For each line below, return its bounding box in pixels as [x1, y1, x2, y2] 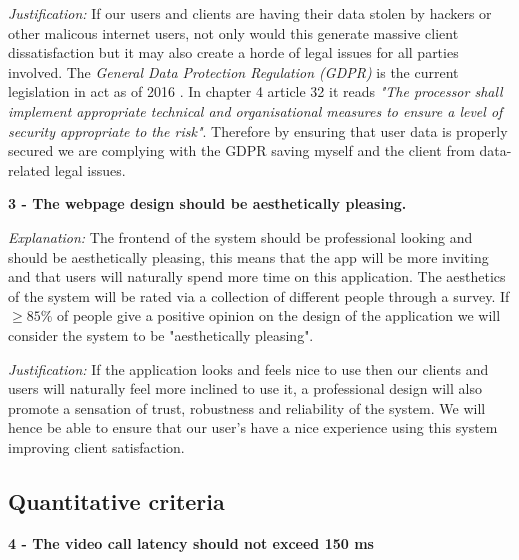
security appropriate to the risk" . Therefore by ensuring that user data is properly [8, 120, 508, 141]
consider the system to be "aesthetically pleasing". [8, 324, 314, 345]
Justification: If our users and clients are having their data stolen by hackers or [8, 3, 492, 23]
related [8, 159, 51, 180]
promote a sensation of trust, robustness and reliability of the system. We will [8, 397, 486, 418]
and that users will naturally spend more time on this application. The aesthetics [8, 266, 506, 287]
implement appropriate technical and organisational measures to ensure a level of [8, 100, 503, 121]
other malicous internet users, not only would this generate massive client [8, 22, 459, 43]
